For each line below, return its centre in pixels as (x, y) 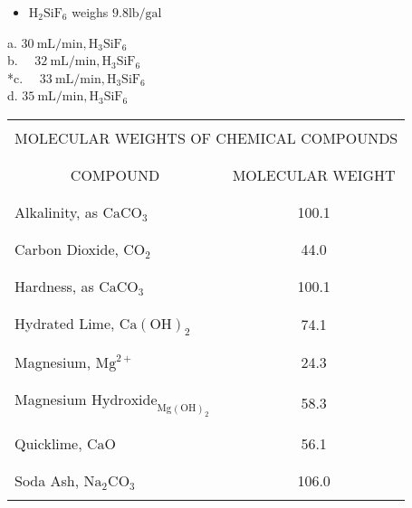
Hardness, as (54, 286)
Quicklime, (48, 443)
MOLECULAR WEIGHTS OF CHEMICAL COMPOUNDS (206, 137)
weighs (90, 12)
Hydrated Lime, (65, 323)
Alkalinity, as (57, 212)
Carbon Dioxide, (67, 249)
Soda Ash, (47, 480)
